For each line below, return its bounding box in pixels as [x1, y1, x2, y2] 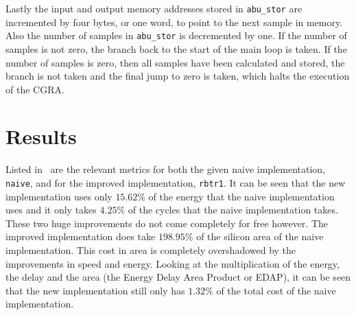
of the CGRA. [5, 82, 64, 96]
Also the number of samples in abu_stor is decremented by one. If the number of [5, 28, 347, 43]
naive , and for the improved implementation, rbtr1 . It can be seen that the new [5, 176, 346, 189]
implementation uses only [5, 189, 112, 203]
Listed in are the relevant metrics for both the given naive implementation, [5, 162, 325, 176]
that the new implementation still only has [5, 283, 185, 297]
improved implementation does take [5, 229, 156, 244]
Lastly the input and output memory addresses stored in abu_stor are [5, 1, 302, 15]
